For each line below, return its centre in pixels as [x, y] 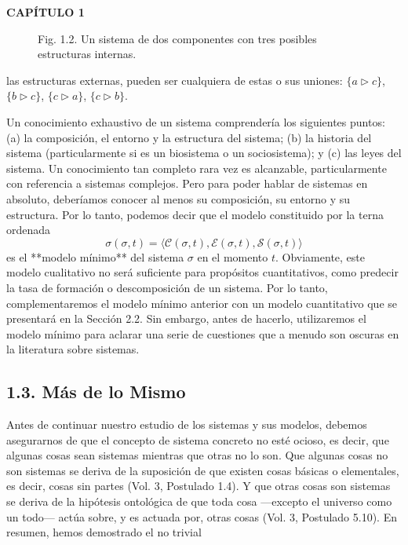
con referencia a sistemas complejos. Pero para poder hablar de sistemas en [187, 183]
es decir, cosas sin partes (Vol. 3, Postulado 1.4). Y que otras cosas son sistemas [199, 486]
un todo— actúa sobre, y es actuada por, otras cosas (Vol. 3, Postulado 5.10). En [202, 516]
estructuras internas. [87, 54]
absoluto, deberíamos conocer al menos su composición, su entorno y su [178, 198]
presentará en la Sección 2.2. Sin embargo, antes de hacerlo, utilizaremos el [186, 318]
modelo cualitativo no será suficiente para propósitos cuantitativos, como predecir [202, 272]
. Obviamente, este [321, 256]
